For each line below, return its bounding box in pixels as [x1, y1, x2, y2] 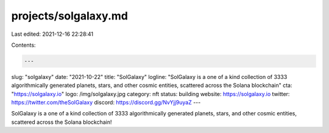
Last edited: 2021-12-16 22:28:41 [11, 30, 94, 38]
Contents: [11, 41, 36, 49]
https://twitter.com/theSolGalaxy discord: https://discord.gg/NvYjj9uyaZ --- [11, 99, 201, 106]
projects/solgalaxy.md [11, 9, 128, 22]
